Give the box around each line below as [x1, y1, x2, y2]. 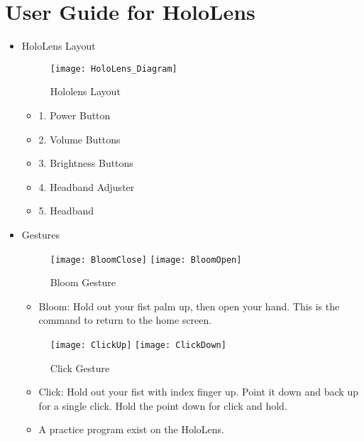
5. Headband [38, 203, 94, 218]
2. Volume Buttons [38, 131, 121, 146]
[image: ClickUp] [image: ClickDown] [50, 339, 226, 350]
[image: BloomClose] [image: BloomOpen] [50, 254, 242, 265]
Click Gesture [50, 360, 110, 375]
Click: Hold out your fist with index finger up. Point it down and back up [38, 384, 358, 399]
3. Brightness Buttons [38, 156, 133, 170]
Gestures [21, 227, 60, 241]
